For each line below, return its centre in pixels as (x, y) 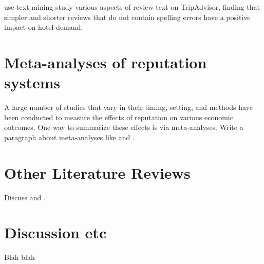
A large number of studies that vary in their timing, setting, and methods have (128, 107)
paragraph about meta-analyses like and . (69, 137)
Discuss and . (25, 197)
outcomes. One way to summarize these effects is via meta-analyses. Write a (124, 127)
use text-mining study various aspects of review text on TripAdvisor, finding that (132, 7)
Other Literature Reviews (97, 172)
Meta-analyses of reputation (106, 62)
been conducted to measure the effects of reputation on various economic (119, 117)
